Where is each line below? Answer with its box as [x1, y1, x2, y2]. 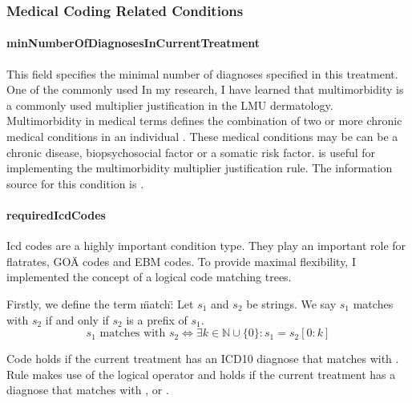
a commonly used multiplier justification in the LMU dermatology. [6, 96, 333, 113]
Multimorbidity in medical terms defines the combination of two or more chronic [6, 112, 402, 129]
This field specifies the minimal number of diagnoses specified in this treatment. [6, 65, 398, 82]
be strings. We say [246, 295, 337, 312]
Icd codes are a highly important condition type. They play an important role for [6, 237, 406, 254]
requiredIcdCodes [6, 206, 106, 223]
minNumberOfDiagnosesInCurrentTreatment [6, 34, 261, 51]
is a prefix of [126, 311, 188, 328]
